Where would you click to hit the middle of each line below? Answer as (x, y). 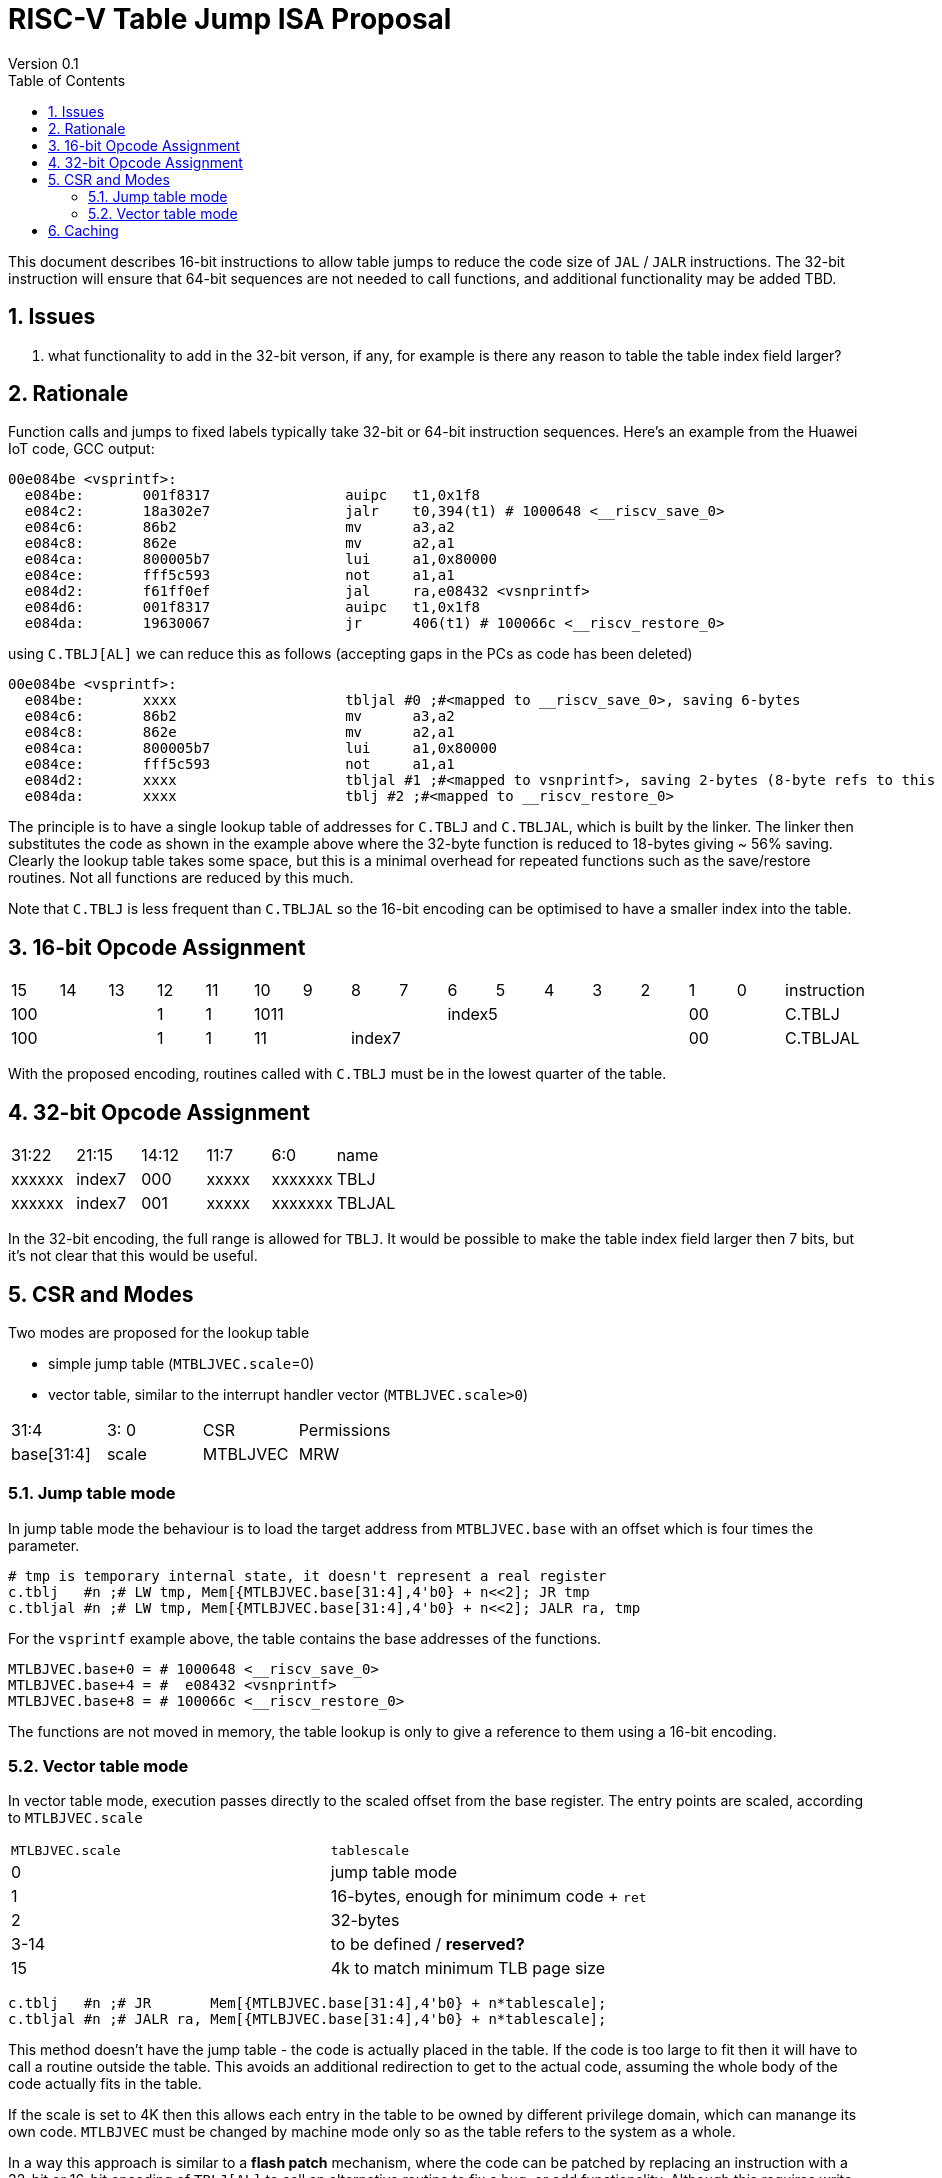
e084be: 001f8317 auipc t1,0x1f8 (252, 495)
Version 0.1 (43, 63)
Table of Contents (67, 80)
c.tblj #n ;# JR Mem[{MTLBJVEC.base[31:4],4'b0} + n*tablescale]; (307, 2003)
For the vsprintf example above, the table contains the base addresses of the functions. (305, 1638)
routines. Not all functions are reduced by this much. (181, 878)
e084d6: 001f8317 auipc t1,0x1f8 (252, 607)
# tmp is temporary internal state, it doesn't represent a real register (307, 1575)
